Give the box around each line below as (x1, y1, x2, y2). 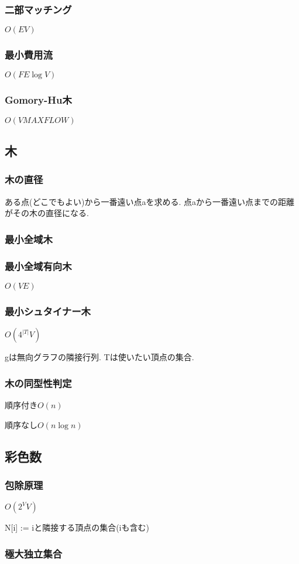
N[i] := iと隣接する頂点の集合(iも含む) (5, 521, 149, 534)
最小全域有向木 (5, 258, 72, 273)
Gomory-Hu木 (5, 93, 72, 107)
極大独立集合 (5, 546, 63, 560)
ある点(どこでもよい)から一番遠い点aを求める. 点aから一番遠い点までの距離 (5, 195, 295, 207)
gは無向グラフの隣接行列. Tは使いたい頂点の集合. (5, 351, 194, 363)
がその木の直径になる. (5, 207, 89, 219)
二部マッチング (5, 2, 72, 16)
